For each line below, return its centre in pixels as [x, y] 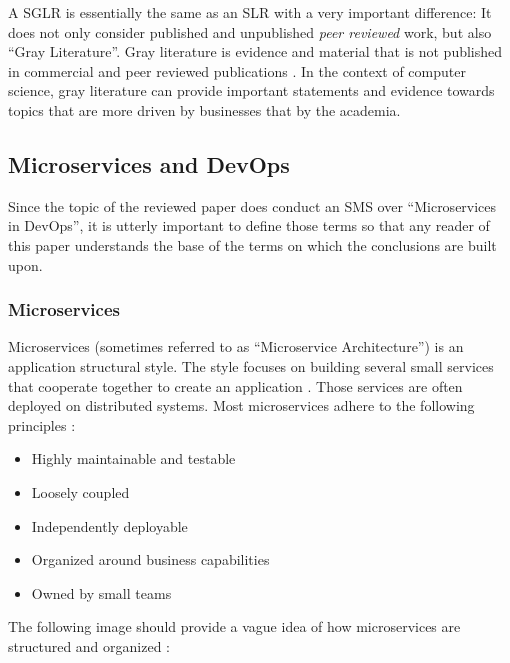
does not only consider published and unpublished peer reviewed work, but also [250, 31]
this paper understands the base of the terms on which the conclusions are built [252, 244]
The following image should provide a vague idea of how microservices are [234, 626]
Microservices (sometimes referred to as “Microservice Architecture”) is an [236, 346]
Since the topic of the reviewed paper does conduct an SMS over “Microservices [252, 205]
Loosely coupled [80, 491]
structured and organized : [89, 645]
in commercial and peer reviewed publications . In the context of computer [237, 70]
